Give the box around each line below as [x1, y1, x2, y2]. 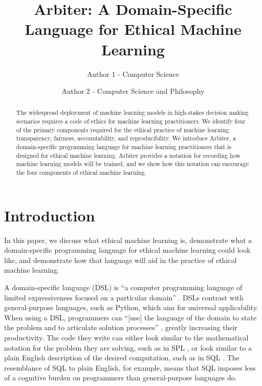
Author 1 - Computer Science [87, 68, 179, 79]
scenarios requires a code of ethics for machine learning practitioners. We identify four [16, 117, 246, 126]
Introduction [4, 205, 95, 226]
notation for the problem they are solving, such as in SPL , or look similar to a [4, 342, 252, 353]
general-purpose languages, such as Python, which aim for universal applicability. [4, 302, 259, 313]
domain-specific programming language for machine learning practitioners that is [16, 143, 232, 151]
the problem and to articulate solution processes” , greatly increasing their [4, 322, 238, 333]
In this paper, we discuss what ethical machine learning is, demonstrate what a [4, 234, 252, 245]
